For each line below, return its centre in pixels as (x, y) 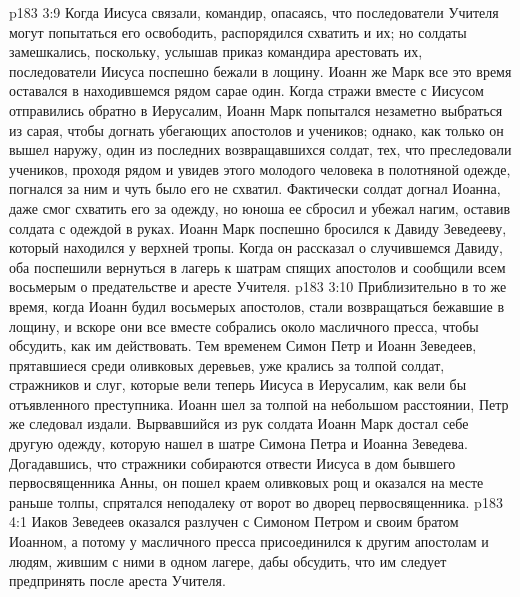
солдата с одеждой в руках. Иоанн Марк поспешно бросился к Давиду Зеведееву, (258, 227)
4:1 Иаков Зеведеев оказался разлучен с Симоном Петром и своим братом (234, 521)
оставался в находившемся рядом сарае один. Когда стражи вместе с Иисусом (246, 90)
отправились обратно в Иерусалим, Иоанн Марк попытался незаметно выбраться (256, 109)
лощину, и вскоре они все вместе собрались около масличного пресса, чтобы (244, 325)
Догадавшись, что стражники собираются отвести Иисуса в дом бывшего (232, 462)
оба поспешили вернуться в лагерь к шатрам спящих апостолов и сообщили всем (257, 266)
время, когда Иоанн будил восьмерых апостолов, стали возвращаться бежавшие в (257, 305)
